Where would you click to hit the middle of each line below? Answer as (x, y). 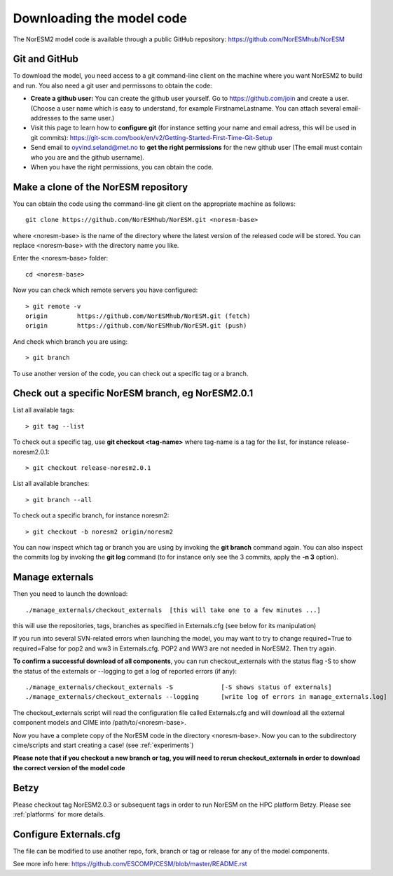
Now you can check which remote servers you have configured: (105, 290)
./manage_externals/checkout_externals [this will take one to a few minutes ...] (173, 610)
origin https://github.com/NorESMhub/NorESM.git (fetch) (138, 316)
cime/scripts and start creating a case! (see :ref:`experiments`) (103, 745)
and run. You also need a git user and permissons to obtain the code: (113, 85)
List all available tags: (44, 410)
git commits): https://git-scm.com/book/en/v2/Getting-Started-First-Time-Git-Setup (151, 137)
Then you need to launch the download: (70, 594)
